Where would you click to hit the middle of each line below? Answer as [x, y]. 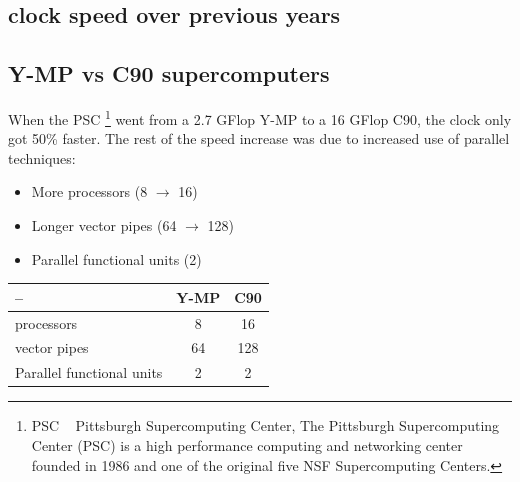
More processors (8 [89, 191]
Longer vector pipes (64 [104, 225]
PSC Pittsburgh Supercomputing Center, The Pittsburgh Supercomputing [265, 425]
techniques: [42, 157]
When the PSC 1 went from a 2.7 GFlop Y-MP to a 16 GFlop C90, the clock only [260, 117]
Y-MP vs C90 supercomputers [169, 73]
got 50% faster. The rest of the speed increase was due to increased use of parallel [259, 138]
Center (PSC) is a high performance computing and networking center [247, 444]
